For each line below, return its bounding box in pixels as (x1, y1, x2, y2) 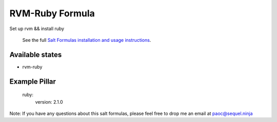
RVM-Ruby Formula (9, 8, 95, 19)
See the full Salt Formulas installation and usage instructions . (22, 37, 151, 43)
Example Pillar (9, 77, 56, 86)
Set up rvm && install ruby (9, 26, 64, 32)
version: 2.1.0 (35, 99, 64, 105)
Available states (9, 50, 62, 59)
